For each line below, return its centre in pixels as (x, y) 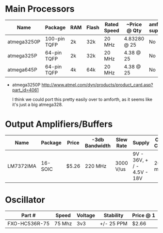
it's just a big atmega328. (37, 104)
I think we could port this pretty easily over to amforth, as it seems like (82, 99)
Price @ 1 (144, 215)
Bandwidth (98, 145)
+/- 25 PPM (114, 223)
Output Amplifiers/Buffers (59, 124)
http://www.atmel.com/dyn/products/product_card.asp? (97, 85)
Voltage (86, 215)
